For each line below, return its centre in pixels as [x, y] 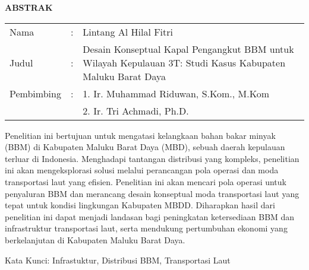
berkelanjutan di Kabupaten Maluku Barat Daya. [95, 239]
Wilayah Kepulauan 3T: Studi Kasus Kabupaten [184, 62]
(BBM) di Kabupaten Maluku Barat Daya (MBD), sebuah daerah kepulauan [145, 147]
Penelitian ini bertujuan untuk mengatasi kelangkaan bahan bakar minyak [140, 135]
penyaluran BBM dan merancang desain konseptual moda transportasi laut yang [152, 193]
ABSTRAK [29, 7]
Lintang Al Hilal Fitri [128, 31]
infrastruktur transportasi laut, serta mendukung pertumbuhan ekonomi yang [146, 228]
